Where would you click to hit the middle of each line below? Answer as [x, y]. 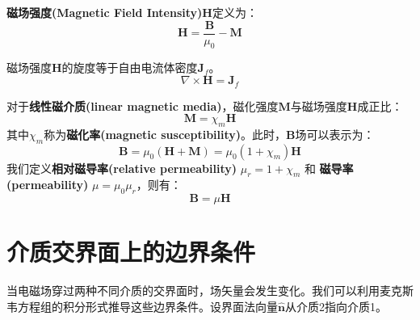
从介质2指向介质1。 [336, 306]
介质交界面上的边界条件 [131, 252]
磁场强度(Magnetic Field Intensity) [105, 12]
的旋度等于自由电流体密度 [130, 67]
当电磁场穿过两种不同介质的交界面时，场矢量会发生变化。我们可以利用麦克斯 [210, 291]
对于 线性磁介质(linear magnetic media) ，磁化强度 [143, 105]
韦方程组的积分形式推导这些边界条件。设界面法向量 [142, 306]
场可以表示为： [335, 134]
